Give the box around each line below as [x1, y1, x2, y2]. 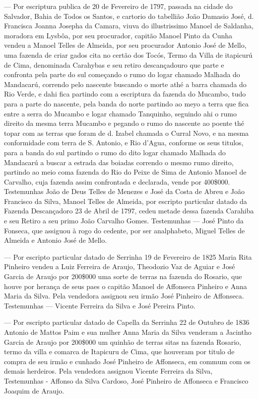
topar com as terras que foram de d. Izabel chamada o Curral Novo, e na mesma [4, 127, 249, 138]
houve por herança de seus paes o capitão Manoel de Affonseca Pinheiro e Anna [4, 281, 247, 291]
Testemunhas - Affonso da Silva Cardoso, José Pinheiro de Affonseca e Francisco [4, 375, 249, 386]
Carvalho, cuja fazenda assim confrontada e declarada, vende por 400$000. [4, 176, 230, 187]
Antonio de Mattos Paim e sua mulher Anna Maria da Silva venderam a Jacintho [4, 327, 252, 337]
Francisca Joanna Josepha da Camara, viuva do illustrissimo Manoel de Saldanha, [4, 20, 254, 31]
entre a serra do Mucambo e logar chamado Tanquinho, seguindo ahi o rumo [4, 108, 237, 118]
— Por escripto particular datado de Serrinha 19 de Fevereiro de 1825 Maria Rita [4, 251, 252, 262]
